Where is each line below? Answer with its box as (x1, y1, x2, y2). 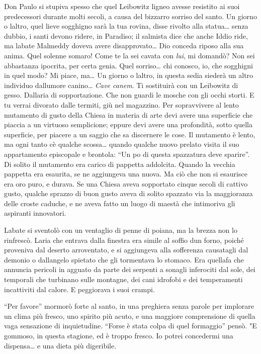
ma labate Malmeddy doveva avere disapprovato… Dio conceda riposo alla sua (4, 40, 244, 51)
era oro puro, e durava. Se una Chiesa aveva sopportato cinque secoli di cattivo (4, 178, 248, 189)
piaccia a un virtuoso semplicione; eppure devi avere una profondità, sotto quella (4, 119, 252, 130)
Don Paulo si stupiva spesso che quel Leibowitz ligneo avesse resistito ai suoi (4, 1, 240, 11)
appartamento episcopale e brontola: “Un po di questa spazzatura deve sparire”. (4, 148, 250, 159)
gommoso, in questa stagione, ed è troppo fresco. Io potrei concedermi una (4, 330, 233, 340)
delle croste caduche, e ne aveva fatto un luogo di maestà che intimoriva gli (4, 198, 235, 208)
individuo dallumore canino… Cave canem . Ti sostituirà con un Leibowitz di (4, 79, 238, 90)
